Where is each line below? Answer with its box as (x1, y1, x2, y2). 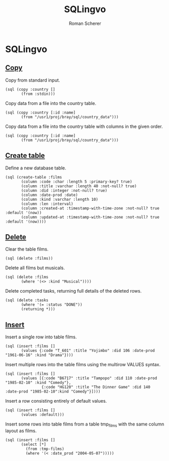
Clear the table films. (5, 246, 49, 252)
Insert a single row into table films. (5, 334, 77, 340)
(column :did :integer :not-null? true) (21, 188, 108, 193)
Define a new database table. (5, 165, 67, 171)
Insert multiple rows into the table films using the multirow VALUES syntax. (5, 362, 161, 368)
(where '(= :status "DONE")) (21, 302, 82, 307)
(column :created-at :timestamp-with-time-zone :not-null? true (21, 205, 159, 211)
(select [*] (21, 442, 47, 447)
